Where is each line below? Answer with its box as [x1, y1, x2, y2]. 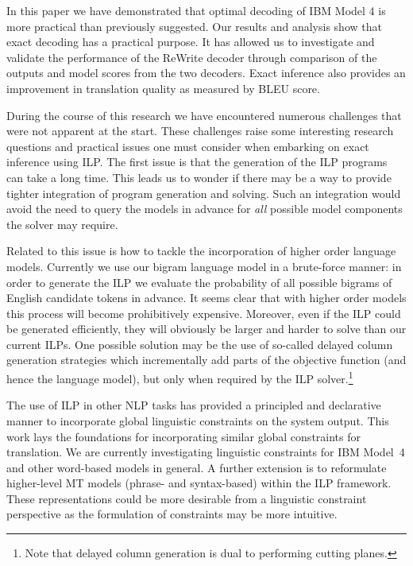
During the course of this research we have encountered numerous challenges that [6, 107, 402, 123]
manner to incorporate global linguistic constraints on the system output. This [6, 412, 389, 428]
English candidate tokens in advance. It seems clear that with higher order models [6, 289, 407, 306]
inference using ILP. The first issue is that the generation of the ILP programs [6, 153, 388, 170]
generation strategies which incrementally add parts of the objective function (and [6, 351, 407, 368]
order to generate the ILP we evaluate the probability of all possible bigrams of [6, 273, 392, 290]
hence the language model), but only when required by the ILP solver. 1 [6, 368, 353, 386]
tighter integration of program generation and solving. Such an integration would [6, 184, 401, 201]
